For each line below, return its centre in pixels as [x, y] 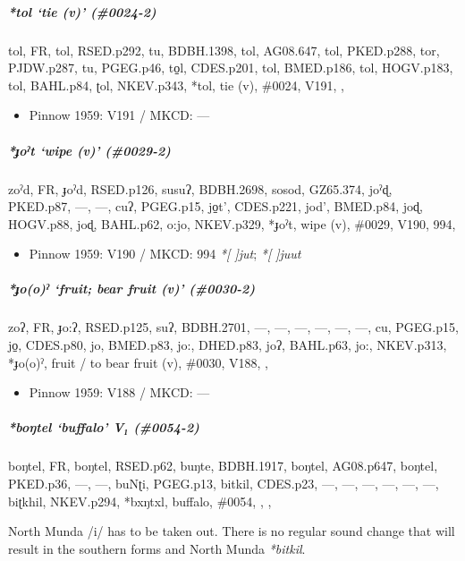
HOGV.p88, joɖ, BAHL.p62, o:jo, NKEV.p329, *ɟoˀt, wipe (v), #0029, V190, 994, [232, 223]
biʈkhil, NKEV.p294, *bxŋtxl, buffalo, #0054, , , [140, 501]
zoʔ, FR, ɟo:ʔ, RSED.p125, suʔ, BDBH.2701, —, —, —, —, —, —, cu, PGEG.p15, [233, 327]
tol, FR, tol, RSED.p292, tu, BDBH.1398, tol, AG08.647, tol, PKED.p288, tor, [224, 50]
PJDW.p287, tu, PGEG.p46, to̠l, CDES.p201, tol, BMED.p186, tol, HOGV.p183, [231, 68]
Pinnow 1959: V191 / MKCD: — [119, 115]
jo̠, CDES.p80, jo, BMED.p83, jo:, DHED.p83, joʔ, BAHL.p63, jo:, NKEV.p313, [228, 345]
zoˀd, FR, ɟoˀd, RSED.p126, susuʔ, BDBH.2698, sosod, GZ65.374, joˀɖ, [200, 188]
